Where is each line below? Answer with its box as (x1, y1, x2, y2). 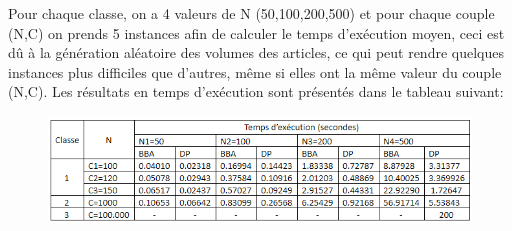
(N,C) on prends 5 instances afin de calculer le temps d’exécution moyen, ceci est (8, 22, 505, 43)
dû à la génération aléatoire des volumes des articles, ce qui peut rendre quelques (8, 42, 504, 63)
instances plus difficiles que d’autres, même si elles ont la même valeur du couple (8, 61, 502, 82)
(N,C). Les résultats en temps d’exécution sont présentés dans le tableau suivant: (8, 81, 504, 102)
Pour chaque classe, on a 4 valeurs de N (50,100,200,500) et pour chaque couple (8, 3, 495, 23)
